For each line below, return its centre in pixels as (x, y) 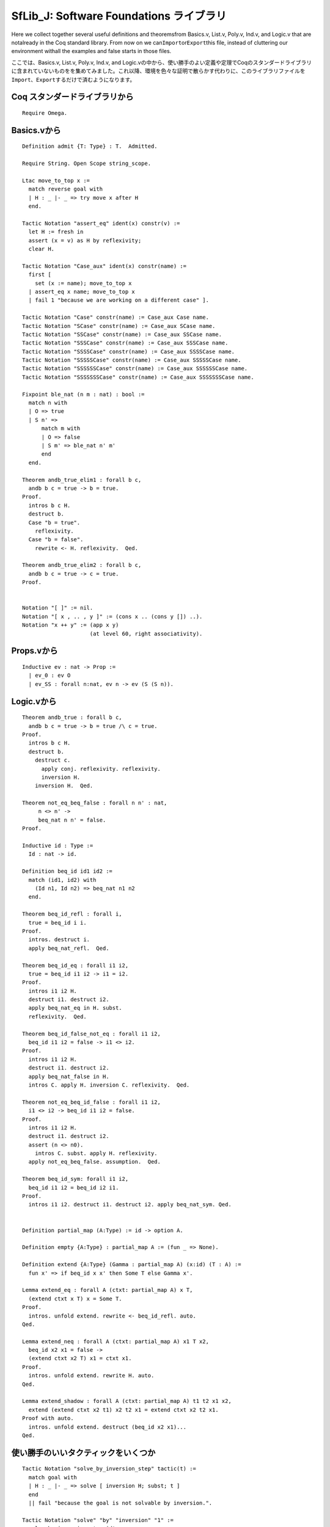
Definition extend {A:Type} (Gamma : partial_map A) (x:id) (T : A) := (132, 1265)
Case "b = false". (56, 540)
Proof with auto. (48, 1418)
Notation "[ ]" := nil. (58, 608)
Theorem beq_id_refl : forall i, (72, 914)
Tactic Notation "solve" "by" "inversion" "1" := (98, 1520)
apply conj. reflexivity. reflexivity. (101, 769)
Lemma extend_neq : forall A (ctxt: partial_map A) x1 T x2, (116, 1341)
